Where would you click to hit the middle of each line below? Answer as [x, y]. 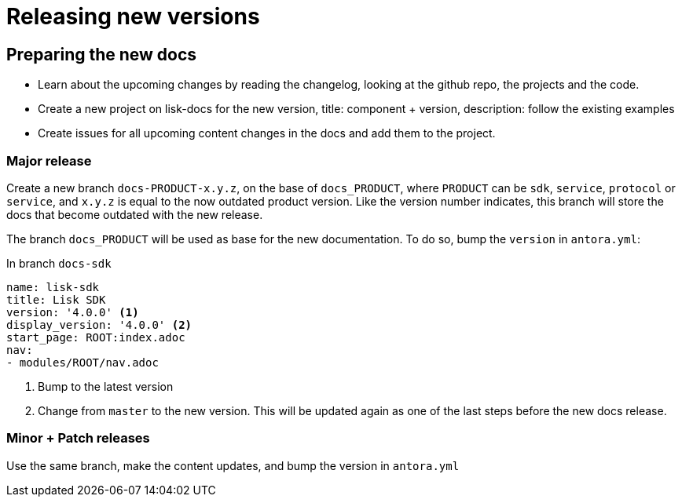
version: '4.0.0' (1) [73, 312]
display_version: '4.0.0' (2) [99, 324]
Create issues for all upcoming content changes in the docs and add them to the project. [267, 133]
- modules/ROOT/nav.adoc [82, 362]
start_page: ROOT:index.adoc [96, 337]
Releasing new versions [133, 16]
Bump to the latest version [106, 386]
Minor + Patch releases [78, 438]
